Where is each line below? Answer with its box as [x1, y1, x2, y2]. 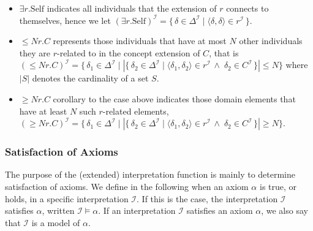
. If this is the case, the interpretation [137, 192, 278, 205]
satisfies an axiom [186, 204, 253, 217]
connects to [226, 2, 269, 14]
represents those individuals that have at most [53, 34, 227, 47]
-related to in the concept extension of [57, 46, 200, 59]
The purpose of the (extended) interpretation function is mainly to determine [5, 168, 296, 181]
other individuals [239, 34, 303, 47]
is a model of [31, 216, 80, 229]
